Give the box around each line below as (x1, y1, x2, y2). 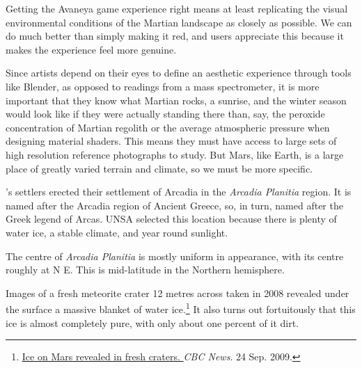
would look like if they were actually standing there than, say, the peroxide (6, 106, 325, 121)
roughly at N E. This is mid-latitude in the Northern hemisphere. (6, 262, 285, 277)
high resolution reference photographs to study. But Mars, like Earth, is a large (6, 147, 344, 161)
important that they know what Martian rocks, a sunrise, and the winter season (6, 93, 347, 107)
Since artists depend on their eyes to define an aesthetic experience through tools (6, 65, 352, 80)
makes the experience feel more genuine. (6, 42, 177, 56)
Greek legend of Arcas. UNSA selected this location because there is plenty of (6, 211, 337, 226)
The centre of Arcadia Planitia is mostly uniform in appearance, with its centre (6, 248, 344, 263)
